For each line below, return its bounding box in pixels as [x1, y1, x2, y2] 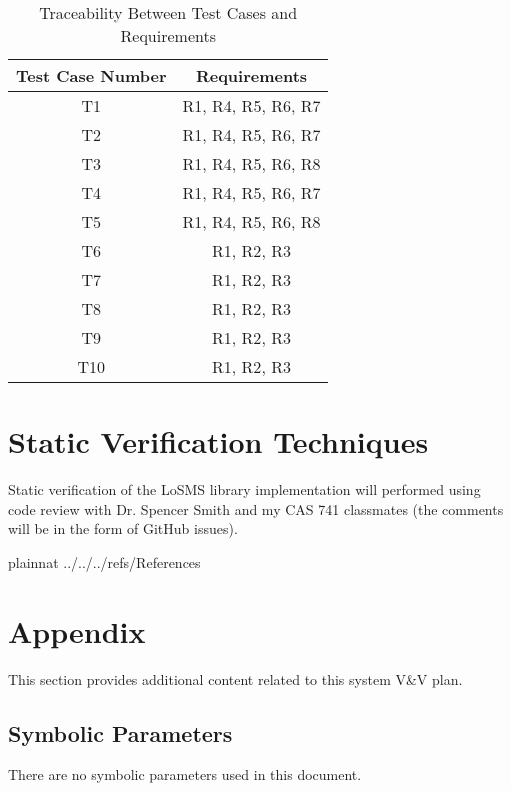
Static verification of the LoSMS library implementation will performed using [8, 479, 481, 500]
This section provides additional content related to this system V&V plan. [8, 668, 463, 689]
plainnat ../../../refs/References [8, 551, 201, 572]
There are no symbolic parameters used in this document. [8, 764, 362, 785]
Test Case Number [16, 64, 167, 87]
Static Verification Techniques [8, 421, 429, 462]
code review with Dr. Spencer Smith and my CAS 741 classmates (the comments [8, 498, 504, 519]
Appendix [8, 610, 146, 651]
